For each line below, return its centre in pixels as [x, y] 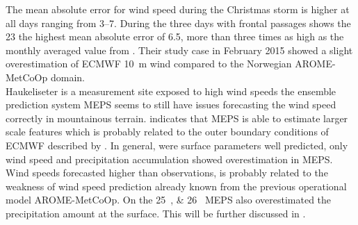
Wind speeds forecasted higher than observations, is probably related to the [167, 173]
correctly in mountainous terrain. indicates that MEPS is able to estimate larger [177, 118]
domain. [67, 77]
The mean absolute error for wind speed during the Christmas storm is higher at [178, 9]
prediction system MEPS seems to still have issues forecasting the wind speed [171, 105]
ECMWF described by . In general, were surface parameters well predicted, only [177, 145]
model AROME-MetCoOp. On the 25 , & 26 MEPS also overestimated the [169, 200]
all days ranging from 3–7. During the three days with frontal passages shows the [178, 23]
